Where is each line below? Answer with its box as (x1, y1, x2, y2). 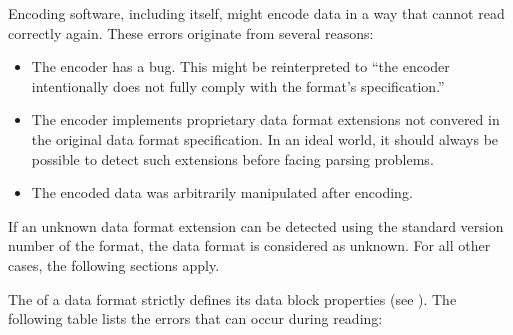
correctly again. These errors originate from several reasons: (8, 22, 374, 43)
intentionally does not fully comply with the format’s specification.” (31, 75, 445, 96)
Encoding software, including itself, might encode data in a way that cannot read (8, 3, 505, 23)
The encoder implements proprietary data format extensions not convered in (31, 109, 500, 130)
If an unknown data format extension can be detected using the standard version (8, 215, 504, 236)
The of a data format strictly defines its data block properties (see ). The (8, 288, 457, 309)
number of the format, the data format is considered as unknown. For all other (8, 235, 491, 256)
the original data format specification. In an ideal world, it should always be (31, 128, 499, 149)
